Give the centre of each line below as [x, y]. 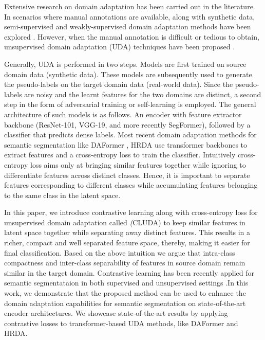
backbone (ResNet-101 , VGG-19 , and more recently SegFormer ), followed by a [127, 124]
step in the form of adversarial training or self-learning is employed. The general [130, 104]
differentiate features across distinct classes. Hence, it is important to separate [127, 175]
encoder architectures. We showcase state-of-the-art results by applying [116, 313]
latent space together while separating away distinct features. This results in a [127, 232]
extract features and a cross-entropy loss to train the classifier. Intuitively [120, 155]
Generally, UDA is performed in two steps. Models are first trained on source [125, 64]
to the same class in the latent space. [62, 195]
